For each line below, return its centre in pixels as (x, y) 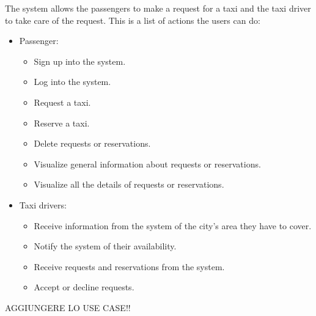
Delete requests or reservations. (92, 143)
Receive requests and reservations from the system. (129, 266)
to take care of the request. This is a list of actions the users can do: (133, 20)
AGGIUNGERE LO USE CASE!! (68, 307)
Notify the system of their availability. (105, 246)
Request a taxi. (62, 102)
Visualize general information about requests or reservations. (147, 164)
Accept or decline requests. (84, 287)
